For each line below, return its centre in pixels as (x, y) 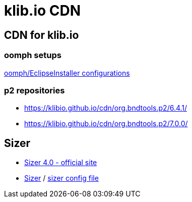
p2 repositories (35, 90)
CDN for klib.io (42, 35)
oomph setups (33, 55)
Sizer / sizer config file (61, 178)
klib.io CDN (43, 11)
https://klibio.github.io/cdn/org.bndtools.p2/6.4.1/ (106, 108)
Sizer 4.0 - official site (61, 163)
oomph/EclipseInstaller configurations (67, 73)
